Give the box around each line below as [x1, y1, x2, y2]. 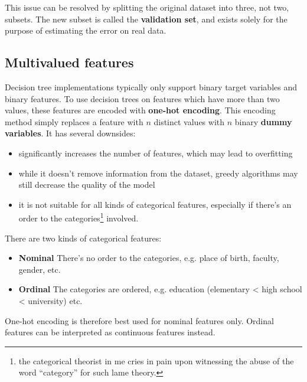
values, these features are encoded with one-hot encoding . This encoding [5, 104, 276, 116]
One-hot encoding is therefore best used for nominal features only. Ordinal [5, 314, 274, 327]
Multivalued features [5, 53, 134, 71]
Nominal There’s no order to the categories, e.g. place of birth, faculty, [18, 252, 279, 264]
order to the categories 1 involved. [18, 210, 139, 224]
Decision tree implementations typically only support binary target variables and [5, 80, 298, 93]
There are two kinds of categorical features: [5, 231, 162, 244]
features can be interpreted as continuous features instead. [5, 326, 215, 338]
